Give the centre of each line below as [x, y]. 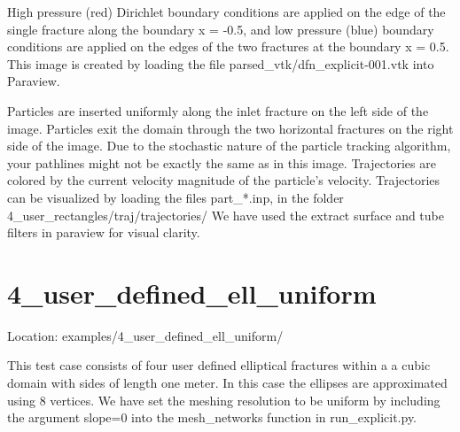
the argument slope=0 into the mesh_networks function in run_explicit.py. [212, 417]
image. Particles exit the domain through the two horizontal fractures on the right [230, 128]
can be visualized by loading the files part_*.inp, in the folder [175, 197]
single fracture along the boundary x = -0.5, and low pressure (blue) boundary [221, 29]
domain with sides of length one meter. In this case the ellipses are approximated [227, 383]
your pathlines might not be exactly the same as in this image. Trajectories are [222, 162]
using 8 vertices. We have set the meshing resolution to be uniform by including [224, 400]
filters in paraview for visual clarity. [104, 232]
